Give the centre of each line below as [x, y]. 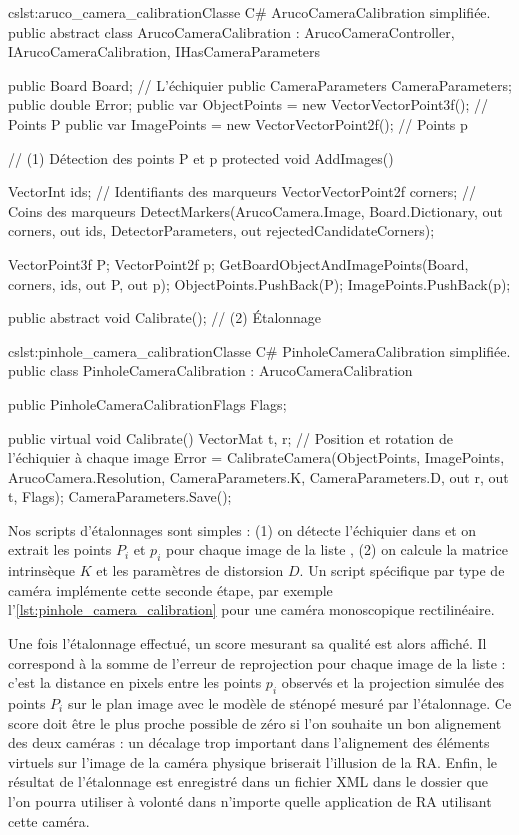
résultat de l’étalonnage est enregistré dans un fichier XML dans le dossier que [248, 781]
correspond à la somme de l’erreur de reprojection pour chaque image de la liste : [257, 662]
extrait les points [60, 549]
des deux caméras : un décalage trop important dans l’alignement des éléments [249, 742]
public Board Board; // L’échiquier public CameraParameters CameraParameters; [260, 84]
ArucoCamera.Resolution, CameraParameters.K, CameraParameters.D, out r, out [258, 476]
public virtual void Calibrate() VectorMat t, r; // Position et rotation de [231, 437]
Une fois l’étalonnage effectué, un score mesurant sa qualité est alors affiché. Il [247, 643]
